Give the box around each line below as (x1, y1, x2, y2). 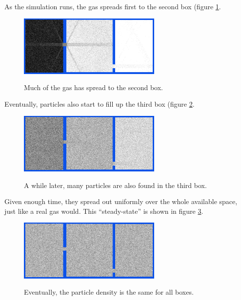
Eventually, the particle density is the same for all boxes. (24, 287, 194, 297)
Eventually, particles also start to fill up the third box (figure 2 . (4, 99, 195, 109)
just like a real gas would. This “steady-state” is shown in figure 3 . (4, 206, 203, 216)
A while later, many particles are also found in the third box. (24, 180, 207, 190)
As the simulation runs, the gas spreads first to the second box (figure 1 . (4, 1, 221, 11)
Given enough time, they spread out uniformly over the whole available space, (4, 196, 238, 206)
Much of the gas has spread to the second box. (24, 82, 163, 93)
